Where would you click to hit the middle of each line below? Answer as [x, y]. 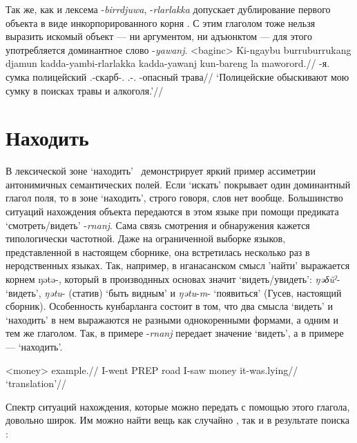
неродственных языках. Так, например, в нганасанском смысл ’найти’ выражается [178, 265]
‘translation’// [36, 383]
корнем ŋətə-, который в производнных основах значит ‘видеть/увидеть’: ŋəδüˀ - [173, 279]
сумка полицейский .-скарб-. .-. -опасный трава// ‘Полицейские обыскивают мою [177, 76]
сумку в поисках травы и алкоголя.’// [85, 90]
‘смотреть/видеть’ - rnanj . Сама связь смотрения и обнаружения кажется [158, 225]
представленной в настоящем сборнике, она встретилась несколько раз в [158, 252]
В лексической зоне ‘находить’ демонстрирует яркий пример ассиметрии [161, 171]
